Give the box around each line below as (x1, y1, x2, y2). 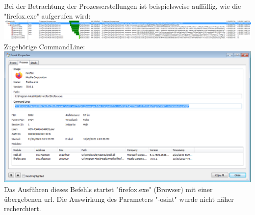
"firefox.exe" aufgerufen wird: (4, 10, 91, 21)
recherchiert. (4, 203, 41, 214)
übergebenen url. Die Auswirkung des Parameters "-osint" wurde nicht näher (4, 193, 234, 204)
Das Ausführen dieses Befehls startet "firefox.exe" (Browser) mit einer (4, 184, 213, 194)
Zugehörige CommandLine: (4, 41, 85, 51)
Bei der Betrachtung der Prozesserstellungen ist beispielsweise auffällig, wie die (4, 1, 241, 11)
